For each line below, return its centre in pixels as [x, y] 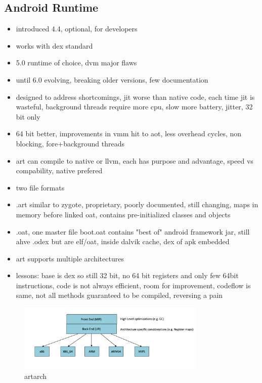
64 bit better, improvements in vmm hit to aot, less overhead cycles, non [129, 133]
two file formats [40, 187]
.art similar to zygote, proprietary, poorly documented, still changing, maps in [137, 204]
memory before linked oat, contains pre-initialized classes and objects [123, 214]
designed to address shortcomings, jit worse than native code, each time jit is [135, 97]
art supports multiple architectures [70, 258]
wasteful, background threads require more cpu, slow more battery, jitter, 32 [134, 107]
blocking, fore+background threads [70, 143]
